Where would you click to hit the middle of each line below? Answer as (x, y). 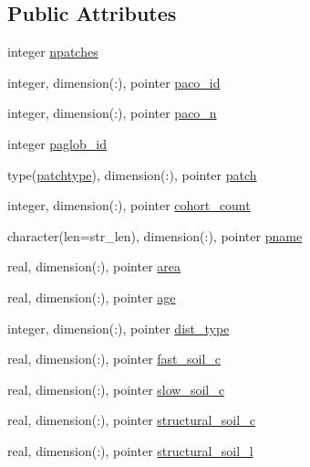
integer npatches (53, 52)
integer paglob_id (57, 143)
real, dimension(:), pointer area (94, 266)
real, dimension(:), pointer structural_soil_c (131, 420)
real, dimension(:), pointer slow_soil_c (116, 389)
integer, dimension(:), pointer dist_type (119, 328)
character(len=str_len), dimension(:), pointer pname (155, 235)
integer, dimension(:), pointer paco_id (114, 82)
